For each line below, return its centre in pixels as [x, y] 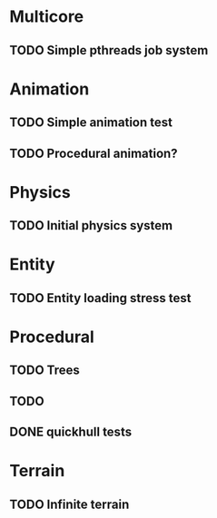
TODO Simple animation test [91, 123]
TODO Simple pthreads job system [109, 50]
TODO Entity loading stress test [100, 298]
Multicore [47, 17]
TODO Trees [44, 371]
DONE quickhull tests [71, 432]
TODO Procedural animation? [94, 153]
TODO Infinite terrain [69, 504]
